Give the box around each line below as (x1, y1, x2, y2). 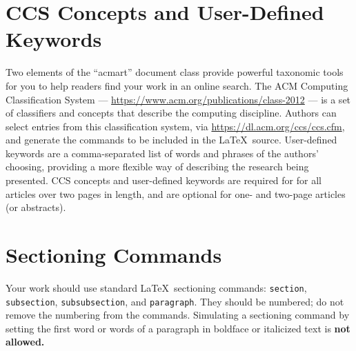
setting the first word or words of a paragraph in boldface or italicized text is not (6, 321, 350, 335)
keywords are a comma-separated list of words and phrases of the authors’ (6, 146, 319, 160)
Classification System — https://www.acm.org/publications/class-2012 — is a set (6, 92, 351, 106)
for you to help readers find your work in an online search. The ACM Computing (6, 78, 348, 92)
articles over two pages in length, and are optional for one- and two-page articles (6, 186, 346, 201)
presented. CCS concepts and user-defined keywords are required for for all (6, 173, 322, 188)
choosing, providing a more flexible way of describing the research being (6, 159, 309, 174)
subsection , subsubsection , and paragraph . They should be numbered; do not (6, 294, 344, 308)
